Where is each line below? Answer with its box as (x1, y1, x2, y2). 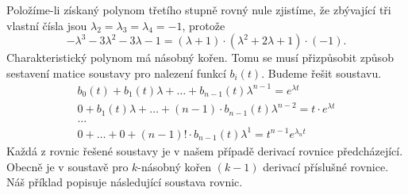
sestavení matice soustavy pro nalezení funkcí (6, 64, 226, 81)
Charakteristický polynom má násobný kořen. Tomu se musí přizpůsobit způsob (6, 49, 394, 66)
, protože (182, 17, 225, 33)
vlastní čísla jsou (6, 17, 87, 33)
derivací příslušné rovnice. (263, 158, 389, 174)
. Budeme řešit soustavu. (261, 64, 382, 81)
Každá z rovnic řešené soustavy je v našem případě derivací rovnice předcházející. (6, 143, 403, 159)
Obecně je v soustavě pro (6, 158, 129, 174)
